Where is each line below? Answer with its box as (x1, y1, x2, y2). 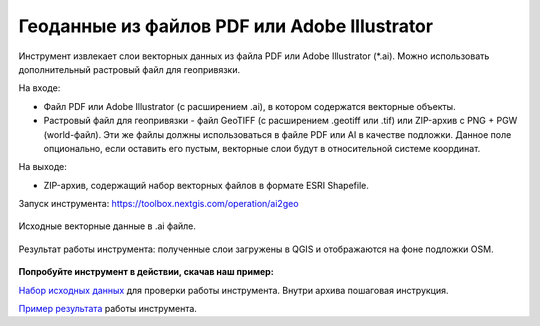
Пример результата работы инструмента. (18, 303, 197, 315)
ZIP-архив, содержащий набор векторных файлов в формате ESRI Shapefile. (43, 179, 369, 191)
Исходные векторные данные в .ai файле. (18, 220, 197, 232)
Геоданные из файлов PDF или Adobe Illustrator (18, 15, 434, 37)
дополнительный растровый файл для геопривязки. (18, 63, 240, 75)
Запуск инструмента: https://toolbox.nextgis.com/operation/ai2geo (18, 198, 299, 210)
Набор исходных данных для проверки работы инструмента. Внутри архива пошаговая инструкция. (18, 284, 449, 296)
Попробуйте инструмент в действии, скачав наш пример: (18, 266, 274, 278)
